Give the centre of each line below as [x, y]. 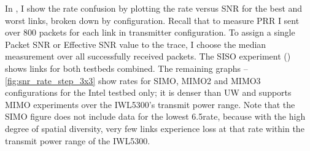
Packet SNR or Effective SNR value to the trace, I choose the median [136, 44]
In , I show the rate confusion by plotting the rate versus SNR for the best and [154, 8]
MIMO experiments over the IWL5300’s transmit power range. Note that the [150, 104]
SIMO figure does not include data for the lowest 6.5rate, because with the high [155, 116]
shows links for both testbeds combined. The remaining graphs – [126, 68]
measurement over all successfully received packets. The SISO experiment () [148, 56]
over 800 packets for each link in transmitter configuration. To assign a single [150, 32]
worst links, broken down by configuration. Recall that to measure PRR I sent [152, 20]
